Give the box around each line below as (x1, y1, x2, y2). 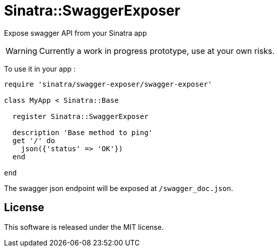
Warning (6, 45, 37, 56)
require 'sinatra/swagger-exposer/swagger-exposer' (4, 80, 213, 88)
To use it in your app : (4, 64, 76, 73)
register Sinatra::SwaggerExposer (12, 112, 149, 120)
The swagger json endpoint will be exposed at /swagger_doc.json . (4, 183, 233, 193)
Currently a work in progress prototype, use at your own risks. (39, 45, 275, 56)
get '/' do (12, 136, 55, 145)
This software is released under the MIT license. (4, 222, 164, 231)
